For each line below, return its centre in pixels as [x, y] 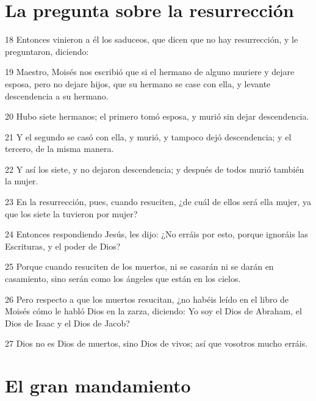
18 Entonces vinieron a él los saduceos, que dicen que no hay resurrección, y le [152, 39]
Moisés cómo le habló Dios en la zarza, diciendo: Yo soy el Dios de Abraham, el [153, 311]
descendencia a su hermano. [57, 96]
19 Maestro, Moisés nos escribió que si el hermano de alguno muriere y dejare [150, 72]
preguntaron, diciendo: [47, 51]
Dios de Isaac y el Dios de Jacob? [67, 323]
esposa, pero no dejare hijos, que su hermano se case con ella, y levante [138, 83]
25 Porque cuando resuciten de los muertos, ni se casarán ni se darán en [139, 266]
